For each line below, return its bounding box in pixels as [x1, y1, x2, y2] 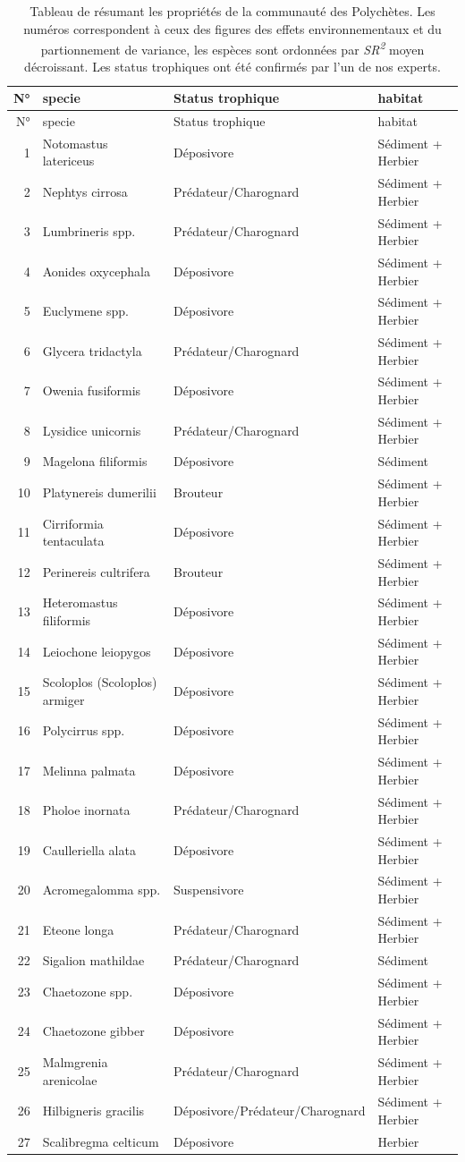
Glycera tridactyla [42, 341, 142, 360]
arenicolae [42, 1070, 97, 1089]
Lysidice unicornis [42, 420, 141, 439]
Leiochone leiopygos [42, 641, 151, 660]
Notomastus [42, 133, 108, 152]
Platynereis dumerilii [42, 482, 156, 501]
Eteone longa [42, 920, 114, 938]
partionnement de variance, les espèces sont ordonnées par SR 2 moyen [40, 38, 425, 58]
